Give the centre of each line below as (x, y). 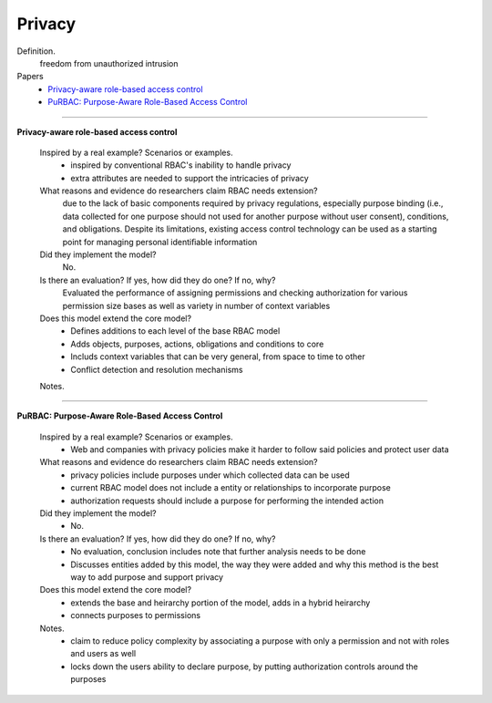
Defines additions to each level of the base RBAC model (175, 331)
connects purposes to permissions (135, 615)
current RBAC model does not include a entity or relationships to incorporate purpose (231, 488)
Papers (31, 77)
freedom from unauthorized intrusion (109, 63)
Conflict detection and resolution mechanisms (157, 369)
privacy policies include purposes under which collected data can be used (210, 475)
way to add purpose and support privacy (147, 577)
